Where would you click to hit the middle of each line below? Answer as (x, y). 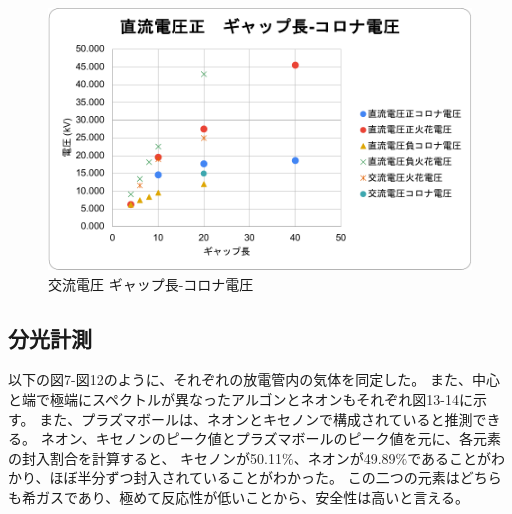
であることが (449, 457)
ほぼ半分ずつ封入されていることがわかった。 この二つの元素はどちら (275, 477)
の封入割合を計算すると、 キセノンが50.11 (145, 457)
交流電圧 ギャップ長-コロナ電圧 (151, 283)
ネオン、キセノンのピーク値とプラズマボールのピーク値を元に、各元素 (271, 438)
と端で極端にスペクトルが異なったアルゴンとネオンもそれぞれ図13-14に (240, 398)
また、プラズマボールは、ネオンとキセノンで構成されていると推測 (256, 418)
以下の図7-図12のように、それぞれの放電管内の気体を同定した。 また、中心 (254, 379)
